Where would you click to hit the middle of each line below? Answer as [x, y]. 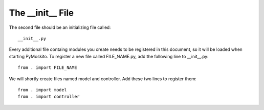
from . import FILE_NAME [47, 68]
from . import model [42, 90]
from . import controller [49, 97]
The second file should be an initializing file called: [60, 27]
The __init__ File [41, 13]
